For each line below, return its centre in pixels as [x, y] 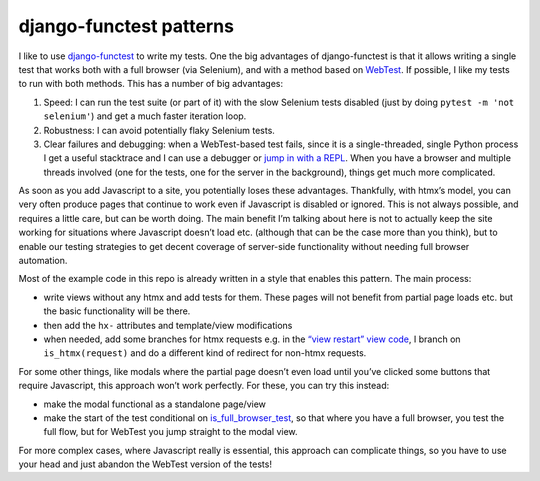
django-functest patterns [126, 26]
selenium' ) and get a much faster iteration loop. [145, 116]
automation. [43, 261]
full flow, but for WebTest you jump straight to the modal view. [171, 432]
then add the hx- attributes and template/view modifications [168, 325]
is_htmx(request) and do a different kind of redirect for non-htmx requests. [205, 353]
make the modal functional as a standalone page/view [155, 404]
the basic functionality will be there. [117, 311]
